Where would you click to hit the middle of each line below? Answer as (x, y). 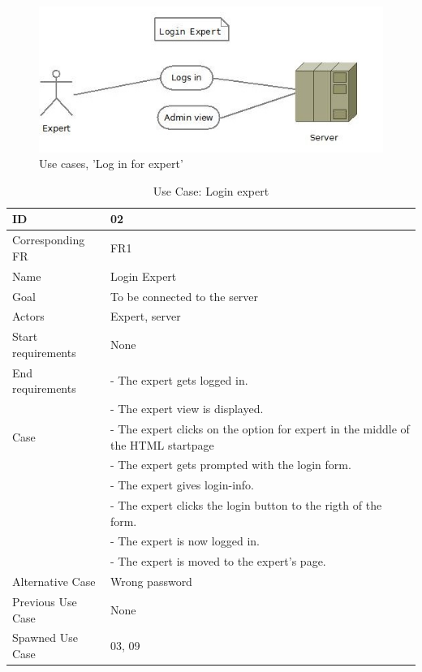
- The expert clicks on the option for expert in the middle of (260, 428)
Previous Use (45, 601)
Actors (28, 316)
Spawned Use (45, 638)
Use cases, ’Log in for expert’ (111, 164)
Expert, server (145, 316)
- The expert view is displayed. (187, 409)
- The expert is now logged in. (185, 541)
